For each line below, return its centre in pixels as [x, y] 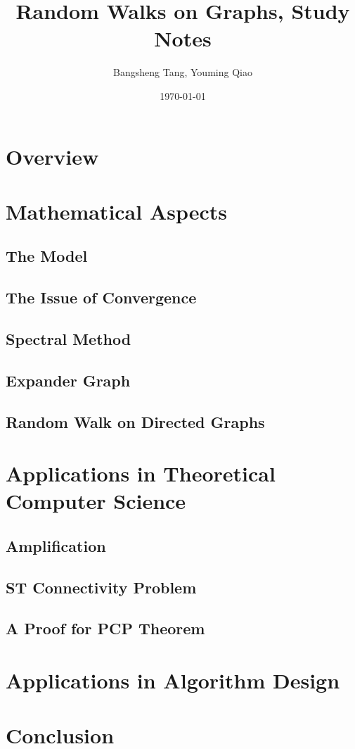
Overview [52, 156]
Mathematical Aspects [117, 211]
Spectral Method [69, 339]
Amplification [56, 545]
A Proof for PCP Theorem [105, 628]
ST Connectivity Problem [101, 587]
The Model [47, 256]
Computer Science [96, 501]
